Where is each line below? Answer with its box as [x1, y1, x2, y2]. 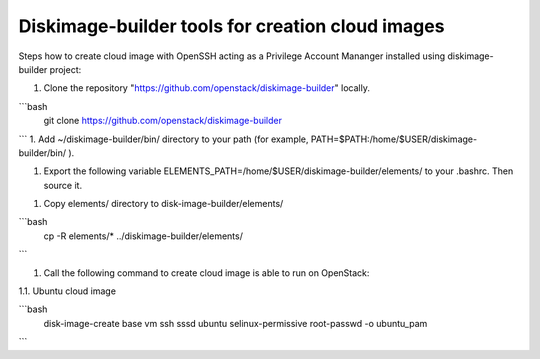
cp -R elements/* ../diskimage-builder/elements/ [43, 230, 244, 242]
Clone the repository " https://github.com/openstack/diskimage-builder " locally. [43, 82, 370, 94]
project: [49, 63, 82, 75]
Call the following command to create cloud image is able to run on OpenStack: [43, 266, 370, 279]
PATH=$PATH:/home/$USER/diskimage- [310, 133, 478, 145]
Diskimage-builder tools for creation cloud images [18, 15, 445, 37]
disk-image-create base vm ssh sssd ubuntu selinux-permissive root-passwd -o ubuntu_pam [43, 317, 428, 329]
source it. [43, 179, 83, 191]
